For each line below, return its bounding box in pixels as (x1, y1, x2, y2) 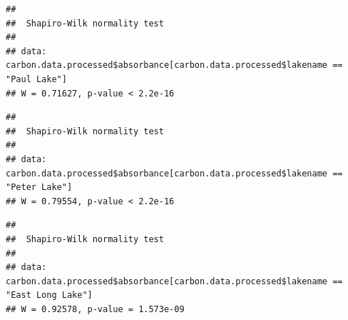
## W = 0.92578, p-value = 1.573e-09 (6, 304, 185, 314)
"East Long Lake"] (6, 290, 93, 301)
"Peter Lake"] (6, 182, 73, 193)
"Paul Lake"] (6, 74, 67, 84)
